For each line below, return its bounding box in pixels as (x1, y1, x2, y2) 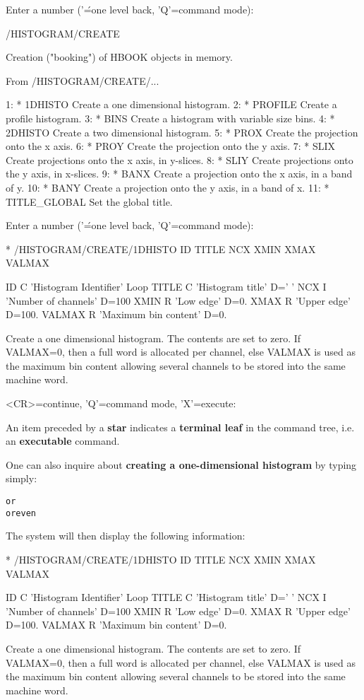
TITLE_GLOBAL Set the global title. (6, 194, 173, 209)
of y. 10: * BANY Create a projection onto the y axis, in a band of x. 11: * (6, 180, 329, 194)
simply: (6, 471, 37, 486)
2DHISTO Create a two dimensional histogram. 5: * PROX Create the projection (6, 124, 358, 139)
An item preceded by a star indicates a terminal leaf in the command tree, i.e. (6, 419, 355, 434)
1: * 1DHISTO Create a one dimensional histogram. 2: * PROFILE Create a (6, 97, 337, 112)
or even (6, 508, 36, 518)
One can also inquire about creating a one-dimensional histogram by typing (6, 457, 357, 472)
